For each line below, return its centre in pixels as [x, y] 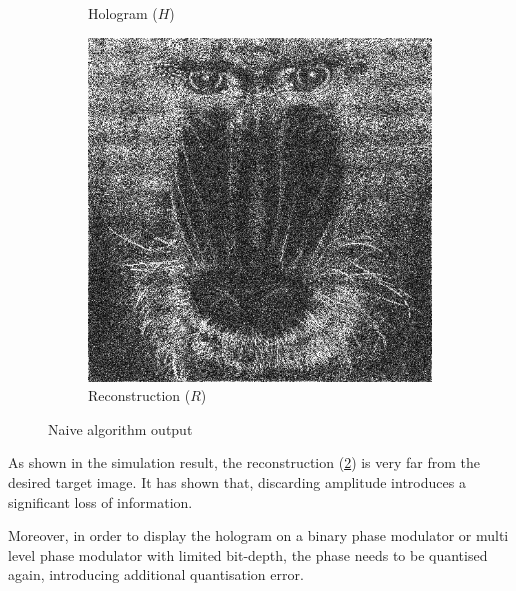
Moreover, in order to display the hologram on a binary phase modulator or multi [258, 535]
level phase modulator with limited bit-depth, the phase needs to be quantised [248, 554]
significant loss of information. [100, 501]
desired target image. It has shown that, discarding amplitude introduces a [237, 481]
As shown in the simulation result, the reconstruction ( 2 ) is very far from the [244, 462]
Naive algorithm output [120, 428]
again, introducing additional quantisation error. [156, 574]
